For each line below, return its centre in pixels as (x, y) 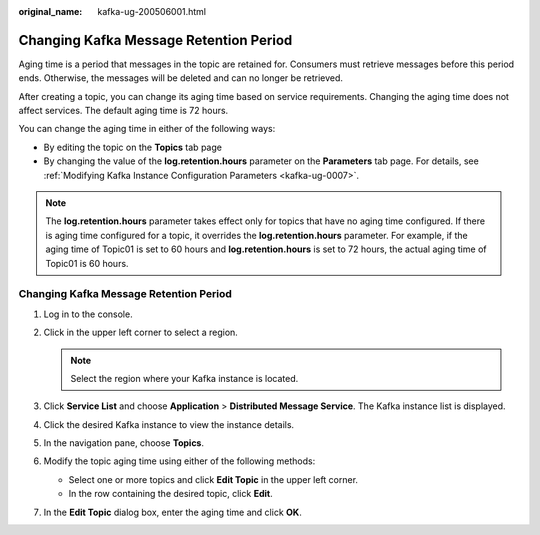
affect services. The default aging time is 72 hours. (123, 111)
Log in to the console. (88, 314)
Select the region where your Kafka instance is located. (184, 378)
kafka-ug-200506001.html (152, 11)
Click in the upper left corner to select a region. (141, 332)
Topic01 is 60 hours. (87, 263)
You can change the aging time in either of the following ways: (147, 129)
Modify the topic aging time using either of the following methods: (179, 461)
